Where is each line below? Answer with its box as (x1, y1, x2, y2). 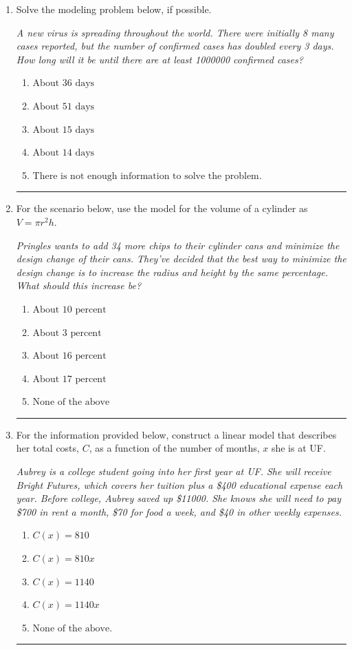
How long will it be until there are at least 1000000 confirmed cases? (16, 52, 303, 66)
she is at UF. (271, 441, 326, 455)
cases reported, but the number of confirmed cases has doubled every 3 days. (16, 39, 334, 53)
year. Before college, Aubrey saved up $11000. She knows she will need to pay (16, 491, 342, 505)
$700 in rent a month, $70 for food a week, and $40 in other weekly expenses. (16, 504, 342, 518)
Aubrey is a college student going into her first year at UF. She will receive (16, 464, 331, 479)
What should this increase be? (16, 278, 142, 293)
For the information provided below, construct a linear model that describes (16, 427, 337, 441)
